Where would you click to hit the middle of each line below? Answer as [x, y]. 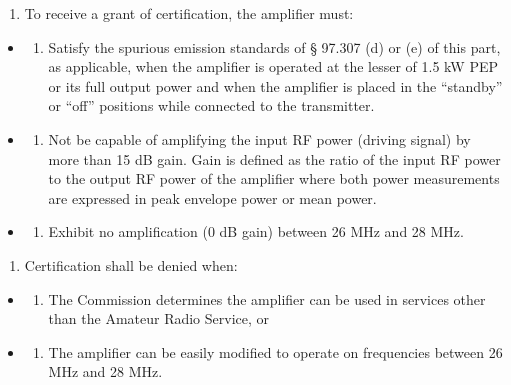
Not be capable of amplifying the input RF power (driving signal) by [259, 138]
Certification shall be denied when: [131, 264]
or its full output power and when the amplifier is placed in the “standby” [275, 85]
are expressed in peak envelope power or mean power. [212, 197]
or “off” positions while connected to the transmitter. [211, 105]
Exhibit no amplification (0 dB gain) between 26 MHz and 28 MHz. [256, 231]
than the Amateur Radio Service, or [159, 318]
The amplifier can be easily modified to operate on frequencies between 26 [275, 351]
